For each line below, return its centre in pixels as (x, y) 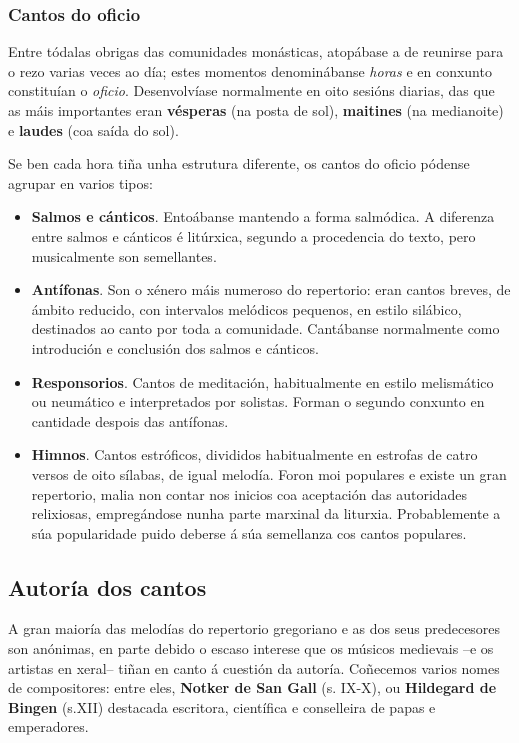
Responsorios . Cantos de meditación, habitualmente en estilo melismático (262, 381)
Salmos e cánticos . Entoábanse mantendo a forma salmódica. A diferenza (263, 216)
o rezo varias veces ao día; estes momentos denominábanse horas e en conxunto (250, 70)
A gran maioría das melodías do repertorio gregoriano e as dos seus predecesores (254, 628)
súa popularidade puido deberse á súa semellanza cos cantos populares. (249, 532)
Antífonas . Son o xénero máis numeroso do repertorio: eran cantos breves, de (271, 289)
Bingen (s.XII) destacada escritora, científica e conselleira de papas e (222, 706)
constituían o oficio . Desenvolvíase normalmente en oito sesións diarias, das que (251, 90)
